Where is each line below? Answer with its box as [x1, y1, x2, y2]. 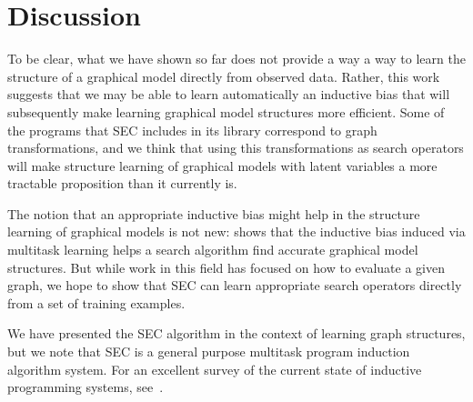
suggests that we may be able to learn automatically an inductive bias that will [7, 85, 450, 104]
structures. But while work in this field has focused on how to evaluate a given [7, 257, 445, 276]
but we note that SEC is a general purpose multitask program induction [7, 342, 410, 361]
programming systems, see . [7, 377, 164, 397]
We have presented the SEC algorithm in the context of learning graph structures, [7, 324, 466, 343]
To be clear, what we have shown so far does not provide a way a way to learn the [7, 49, 466, 68]
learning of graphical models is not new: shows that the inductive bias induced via [7, 222, 466, 241]
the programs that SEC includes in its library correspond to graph [7, 120, 377, 139]
